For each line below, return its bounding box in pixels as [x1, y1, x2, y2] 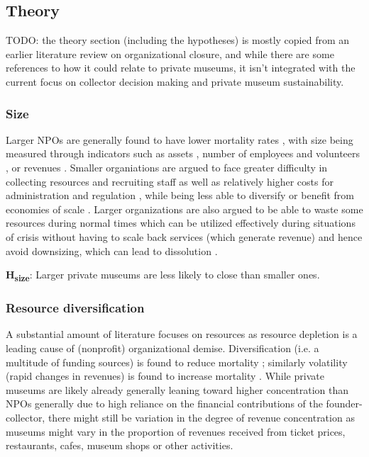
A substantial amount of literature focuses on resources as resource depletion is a [6, 327, 358, 342]
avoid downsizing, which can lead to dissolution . [6, 243, 218, 258]
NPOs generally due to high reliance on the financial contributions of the [6, 396, 323, 411]
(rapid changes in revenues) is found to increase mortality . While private [6, 368, 324, 383]
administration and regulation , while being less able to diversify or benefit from [6, 188, 354, 203]
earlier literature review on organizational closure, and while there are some [6, 46, 334, 61]
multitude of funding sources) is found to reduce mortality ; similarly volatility [6, 354, 348, 369]
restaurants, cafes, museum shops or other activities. [6, 438, 233, 453]
